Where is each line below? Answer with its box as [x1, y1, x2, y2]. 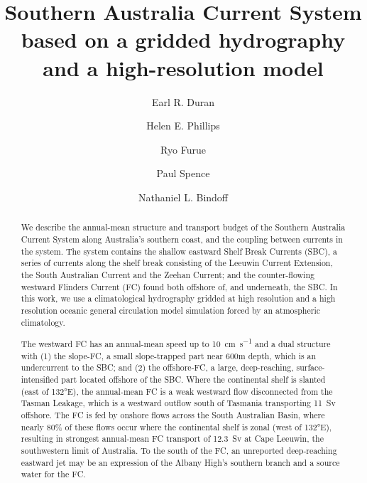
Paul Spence [156, 166, 210, 181]
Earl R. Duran [151, 94, 215, 109]
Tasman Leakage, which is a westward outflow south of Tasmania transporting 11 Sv [21, 397, 336, 409]
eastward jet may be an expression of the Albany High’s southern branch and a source [21, 456, 340, 468]
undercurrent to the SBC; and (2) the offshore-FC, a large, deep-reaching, [21, 361, 294, 373]
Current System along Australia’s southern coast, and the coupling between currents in [21, 233, 343, 245]
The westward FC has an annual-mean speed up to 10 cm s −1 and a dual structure [21, 336, 331, 350]
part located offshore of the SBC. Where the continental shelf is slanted [61, 373, 326, 385]
